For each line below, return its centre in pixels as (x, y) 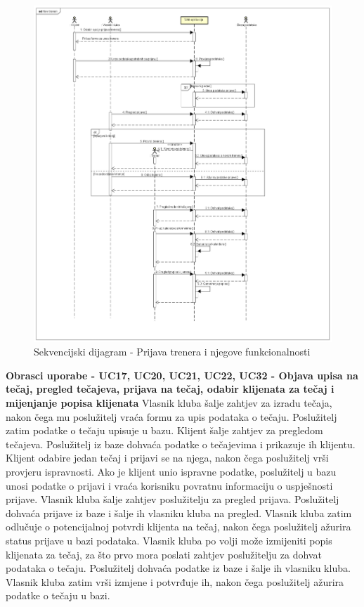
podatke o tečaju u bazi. (58, 595)
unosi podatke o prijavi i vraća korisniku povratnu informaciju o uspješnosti (169, 485)
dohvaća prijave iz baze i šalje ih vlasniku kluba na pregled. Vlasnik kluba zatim (179, 513)
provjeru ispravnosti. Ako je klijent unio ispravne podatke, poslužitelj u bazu (171, 472)
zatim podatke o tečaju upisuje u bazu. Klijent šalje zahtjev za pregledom (164, 430)
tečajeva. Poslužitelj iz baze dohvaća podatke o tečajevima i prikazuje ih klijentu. (181, 444)
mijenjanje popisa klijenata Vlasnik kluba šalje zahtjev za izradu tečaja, (169, 403)
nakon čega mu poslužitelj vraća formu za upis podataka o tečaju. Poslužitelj (171, 416)
